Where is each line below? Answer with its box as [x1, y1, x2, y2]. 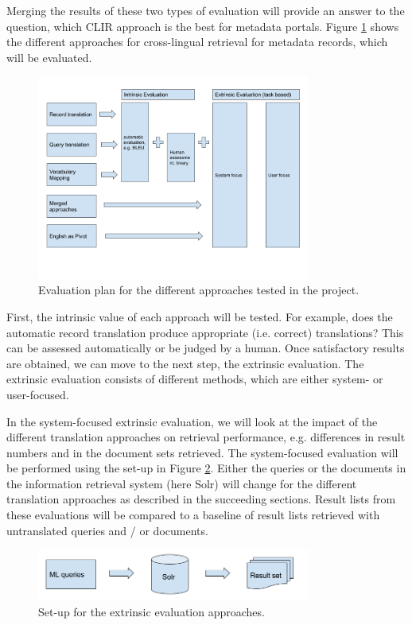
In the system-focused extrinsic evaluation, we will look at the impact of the [6, 413, 378, 429]
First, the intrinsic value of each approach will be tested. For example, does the [6, 308, 393, 324]
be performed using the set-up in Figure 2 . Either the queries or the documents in [6, 460, 406, 476]
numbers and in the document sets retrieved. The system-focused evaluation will [6, 444, 398, 460]
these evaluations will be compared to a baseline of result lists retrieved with [6, 507, 380, 523]
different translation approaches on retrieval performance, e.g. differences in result [6, 429, 406, 445]
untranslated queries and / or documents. [6, 522, 208, 538]
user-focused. [6, 386, 69, 402]
